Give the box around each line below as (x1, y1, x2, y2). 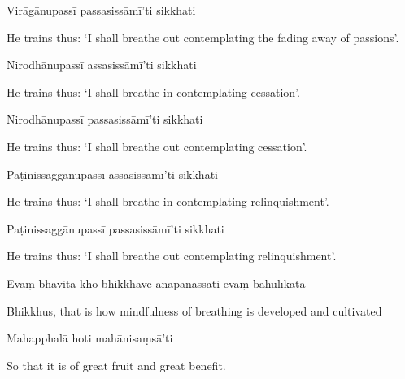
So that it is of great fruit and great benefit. (7, 356, 226, 373)
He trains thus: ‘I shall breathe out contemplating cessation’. (7, 137, 307, 155)
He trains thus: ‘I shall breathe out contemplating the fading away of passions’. (7, 28, 399, 46)
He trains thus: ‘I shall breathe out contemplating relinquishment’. (7, 247, 337, 264)
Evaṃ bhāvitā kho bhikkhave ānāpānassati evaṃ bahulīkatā (7, 274, 306, 291)
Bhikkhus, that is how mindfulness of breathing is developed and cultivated (7, 302, 382, 319)
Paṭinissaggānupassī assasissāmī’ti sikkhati (7, 165, 218, 182)
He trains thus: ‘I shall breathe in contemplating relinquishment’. (7, 193, 329, 210)
